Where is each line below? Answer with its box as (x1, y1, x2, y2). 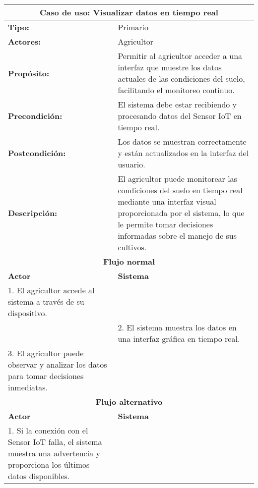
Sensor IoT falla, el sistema (8, 436, 102, 447)
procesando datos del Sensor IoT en (118, 110, 242, 121)
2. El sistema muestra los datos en (118, 322, 237, 333)
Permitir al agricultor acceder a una (118, 50, 243, 61)
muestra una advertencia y (8, 447, 100, 459)
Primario (118, 21, 149, 33)
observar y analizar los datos (8, 359, 107, 370)
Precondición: (8, 110, 63, 121)
